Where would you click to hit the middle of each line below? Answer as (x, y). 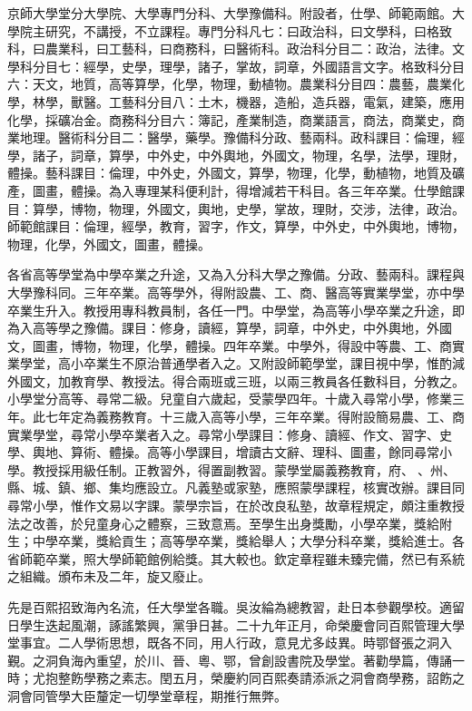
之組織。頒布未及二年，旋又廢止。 (109, 576)
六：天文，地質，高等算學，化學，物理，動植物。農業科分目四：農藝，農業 (230, 84)
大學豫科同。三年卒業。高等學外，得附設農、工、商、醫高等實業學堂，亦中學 (236, 292)
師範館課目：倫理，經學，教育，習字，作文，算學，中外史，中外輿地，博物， (236, 226)
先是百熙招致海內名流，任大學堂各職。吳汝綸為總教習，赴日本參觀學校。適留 (236, 607)
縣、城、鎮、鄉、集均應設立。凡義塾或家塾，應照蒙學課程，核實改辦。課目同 (236, 487)
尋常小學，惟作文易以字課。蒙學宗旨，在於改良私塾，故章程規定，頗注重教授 (236, 506)
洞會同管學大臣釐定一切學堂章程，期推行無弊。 (147, 695)
